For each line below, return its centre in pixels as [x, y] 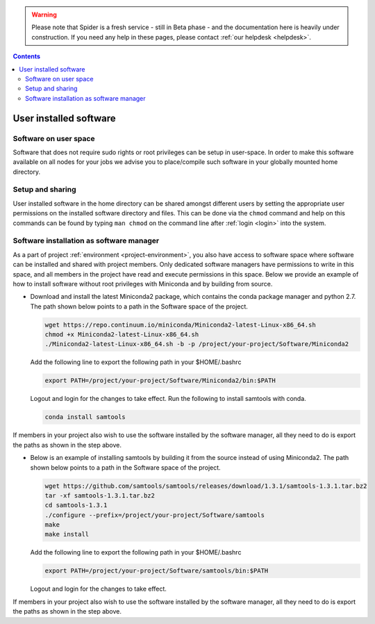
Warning [44, 15]
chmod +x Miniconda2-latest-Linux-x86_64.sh [122, 335]
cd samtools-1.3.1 [76, 505]
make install [67, 534]
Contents [27, 56]
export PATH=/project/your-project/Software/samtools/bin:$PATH [157, 571]
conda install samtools [85, 417]
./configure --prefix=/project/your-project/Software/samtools [155, 515]
